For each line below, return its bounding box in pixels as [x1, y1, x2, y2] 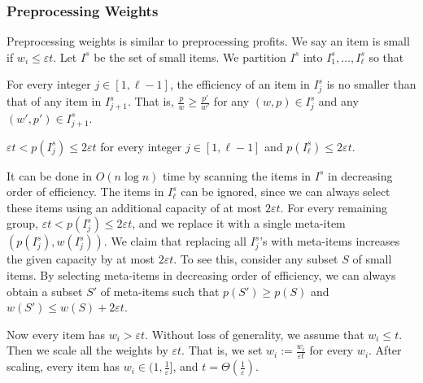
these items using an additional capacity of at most [7, 198, 262, 215]
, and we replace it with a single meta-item [132, 215, 346, 232]
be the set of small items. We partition [94, 48, 286, 65]
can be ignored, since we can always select [181, 183, 390, 200]
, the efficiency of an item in [169, 76, 310, 93]
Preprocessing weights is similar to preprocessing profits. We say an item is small [7, 33, 410, 50]
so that [368, 48, 404, 65]
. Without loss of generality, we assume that [145, 325, 364, 342]
